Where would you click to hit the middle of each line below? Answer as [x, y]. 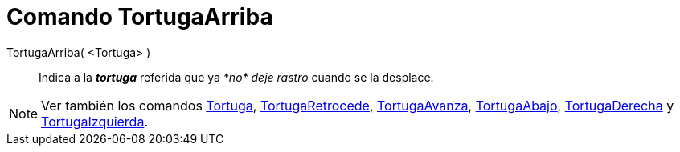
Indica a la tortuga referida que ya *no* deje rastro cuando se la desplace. [236, 77]
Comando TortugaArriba [140, 17]
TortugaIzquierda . [95, 121]
